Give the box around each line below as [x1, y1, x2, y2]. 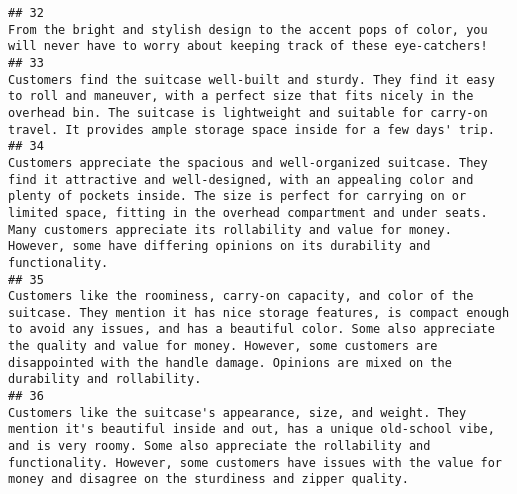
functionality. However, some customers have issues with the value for [8, 455, 502, 470]
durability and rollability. [8, 372, 202, 387]
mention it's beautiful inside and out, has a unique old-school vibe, [8, 422, 495, 437]
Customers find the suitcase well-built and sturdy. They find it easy [8, 72, 495, 87]
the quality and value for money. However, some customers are [8, 339, 438, 354]
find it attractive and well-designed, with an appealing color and [8, 172, 474, 187]
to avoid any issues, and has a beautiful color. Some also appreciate [8, 322, 495, 337]
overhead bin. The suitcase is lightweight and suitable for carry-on [8, 105, 488, 120]
